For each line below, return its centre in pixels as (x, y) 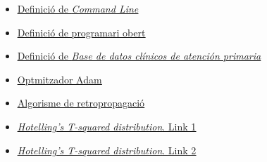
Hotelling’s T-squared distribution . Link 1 (107, 126)
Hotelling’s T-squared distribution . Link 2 (107, 150)
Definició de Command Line (78, 8)
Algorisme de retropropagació (81, 103)
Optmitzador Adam (60, 79)
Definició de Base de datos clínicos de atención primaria (139, 56)
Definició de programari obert (81, 32)
